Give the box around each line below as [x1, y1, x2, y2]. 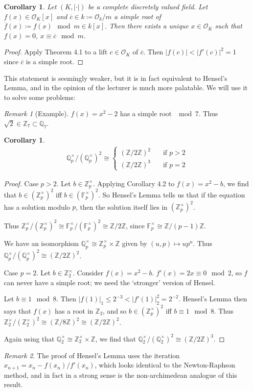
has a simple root [120, 108, 172, 119]
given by [122, 238, 147, 248]
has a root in [55, 305, 93, 316]
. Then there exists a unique [105, 21, 189, 31]
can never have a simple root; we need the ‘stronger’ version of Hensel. [4, 277, 215, 287]
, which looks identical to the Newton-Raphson [94, 360, 235, 370]
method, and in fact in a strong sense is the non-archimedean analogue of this [4, 369, 237, 380]
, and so [103, 305, 127, 316]
